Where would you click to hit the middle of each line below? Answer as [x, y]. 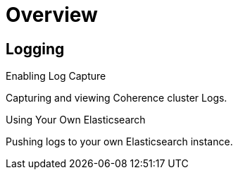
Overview [52, 15]
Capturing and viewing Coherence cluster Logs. [117, 98]
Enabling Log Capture [56, 76]
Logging [35, 49]
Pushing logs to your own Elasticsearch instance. [119, 142]
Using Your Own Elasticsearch [76, 120]
